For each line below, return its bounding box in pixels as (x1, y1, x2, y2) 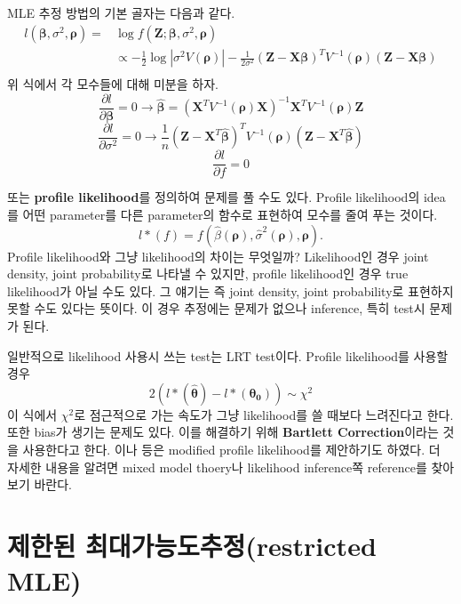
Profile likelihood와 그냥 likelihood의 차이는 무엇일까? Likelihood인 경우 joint (7, 246, 429, 265)
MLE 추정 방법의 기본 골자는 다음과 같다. (7, 4, 235, 21)
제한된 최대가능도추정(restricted (7, 527, 377, 563)
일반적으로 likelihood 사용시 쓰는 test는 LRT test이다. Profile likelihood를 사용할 (7, 346, 449, 365)
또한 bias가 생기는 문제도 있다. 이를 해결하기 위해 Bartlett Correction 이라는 (7, 423, 439, 441)
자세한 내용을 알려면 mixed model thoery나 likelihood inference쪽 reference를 (7, 457, 427, 476)
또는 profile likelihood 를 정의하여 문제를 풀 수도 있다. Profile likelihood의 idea (7, 188, 446, 206)
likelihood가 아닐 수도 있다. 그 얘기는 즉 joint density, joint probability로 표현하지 (7, 281, 454, 300)
